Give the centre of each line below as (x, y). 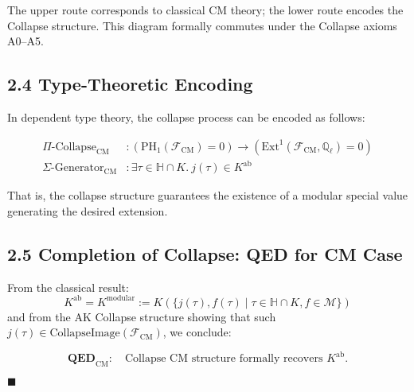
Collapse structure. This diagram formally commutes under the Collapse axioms (202, 25)
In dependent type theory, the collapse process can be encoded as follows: (186, 116)
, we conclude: (197, 332)
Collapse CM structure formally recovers (224, 359)
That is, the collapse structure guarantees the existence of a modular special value (208, 195)
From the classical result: (68, 287)
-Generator (78, 168)
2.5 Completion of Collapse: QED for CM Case (205, 253)
